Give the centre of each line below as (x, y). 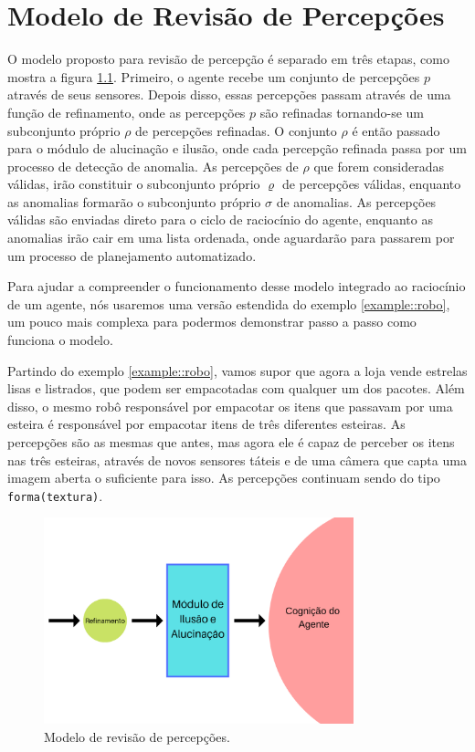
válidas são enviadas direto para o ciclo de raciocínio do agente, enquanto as (220, 219)
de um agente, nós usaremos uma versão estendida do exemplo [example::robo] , (229, 303)
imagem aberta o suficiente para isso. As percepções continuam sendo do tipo (224, 478)
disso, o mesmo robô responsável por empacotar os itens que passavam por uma (230, 406)
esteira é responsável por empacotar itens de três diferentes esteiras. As (206, 424)
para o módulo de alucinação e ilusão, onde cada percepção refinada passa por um (237, 148)
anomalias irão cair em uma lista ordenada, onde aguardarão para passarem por (231, 238)
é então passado (396, 130)
